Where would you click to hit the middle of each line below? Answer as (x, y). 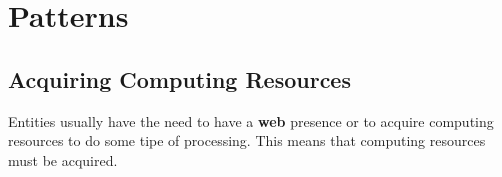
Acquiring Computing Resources (179, 78)
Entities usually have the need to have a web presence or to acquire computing (251, 120)
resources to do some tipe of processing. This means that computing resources (247, 140)
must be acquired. (63, 159)
